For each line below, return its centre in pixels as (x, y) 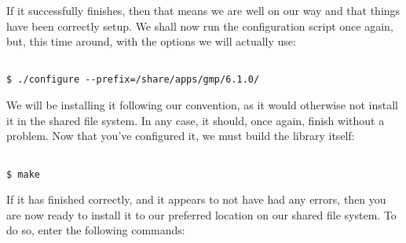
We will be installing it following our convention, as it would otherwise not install (202, 105)
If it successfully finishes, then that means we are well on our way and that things (203, 10)
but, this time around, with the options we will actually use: (151, 41)
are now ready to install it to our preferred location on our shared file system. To (201, 214)
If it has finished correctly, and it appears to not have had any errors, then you (196, 199)
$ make (23, 174)
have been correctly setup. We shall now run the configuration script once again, (200, 26)
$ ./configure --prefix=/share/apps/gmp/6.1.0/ (133, 80)
